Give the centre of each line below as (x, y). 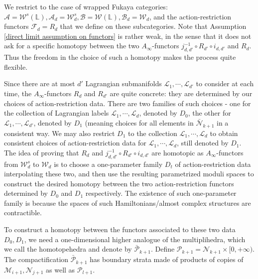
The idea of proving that (42, 152)
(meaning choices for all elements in (139, 122)
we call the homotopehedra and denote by (68, 249)
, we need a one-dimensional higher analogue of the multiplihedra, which (135, 239)
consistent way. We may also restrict (60, 133)
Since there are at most (40, 83)
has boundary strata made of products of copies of (166, 259)
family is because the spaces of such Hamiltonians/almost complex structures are (128, 203)
